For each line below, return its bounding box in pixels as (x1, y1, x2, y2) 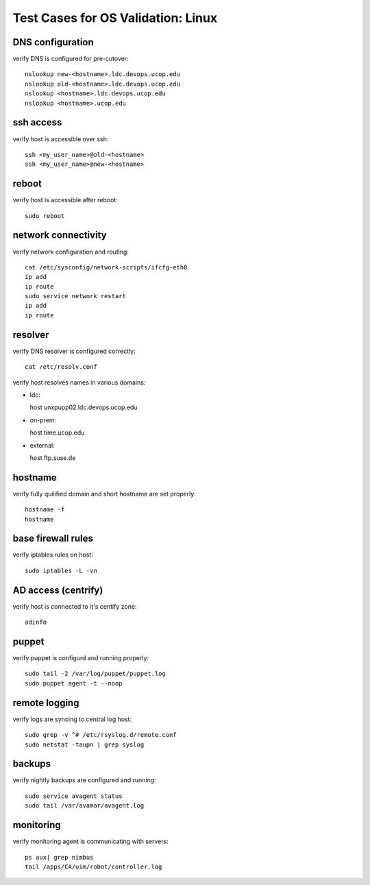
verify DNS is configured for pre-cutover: (12, 55, 129, 63)
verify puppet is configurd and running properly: (12, 654, 149, 662)
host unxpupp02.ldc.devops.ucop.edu (29, 403, 138, 411)
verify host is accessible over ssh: (12, 134, 109, 143)
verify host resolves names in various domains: (12, 378, 146, 387)
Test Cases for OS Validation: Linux (12, 10, 218, 25)
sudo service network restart (25, 292, 127, 300)
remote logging (12, 696, 79, 709)
